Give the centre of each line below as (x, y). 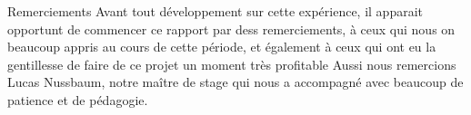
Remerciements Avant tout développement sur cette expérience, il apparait (215, 11)
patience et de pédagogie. (78, 99)
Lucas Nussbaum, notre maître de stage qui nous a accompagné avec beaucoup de (235, 82)
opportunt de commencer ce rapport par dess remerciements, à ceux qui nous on (231, 29)
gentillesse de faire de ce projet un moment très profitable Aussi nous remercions (232, 64)
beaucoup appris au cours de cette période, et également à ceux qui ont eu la (222, 47)
